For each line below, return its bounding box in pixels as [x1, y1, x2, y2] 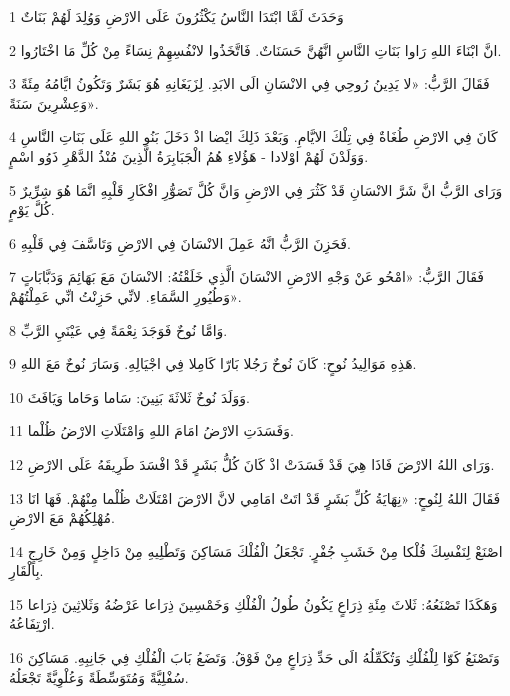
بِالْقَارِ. [9, 560, 44, 581]
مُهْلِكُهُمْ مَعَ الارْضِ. [9, 507, 115, 528]
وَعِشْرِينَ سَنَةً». [9, 92, 99, 113]
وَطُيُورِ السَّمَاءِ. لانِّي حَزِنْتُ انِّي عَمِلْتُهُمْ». [9, 285, 242, 306]
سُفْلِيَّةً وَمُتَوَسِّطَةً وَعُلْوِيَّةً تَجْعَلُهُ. [9, 666, 189, 687]
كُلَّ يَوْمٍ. [9, 199, 55, 220]
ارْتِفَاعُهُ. [9, 613, 55, 634]
